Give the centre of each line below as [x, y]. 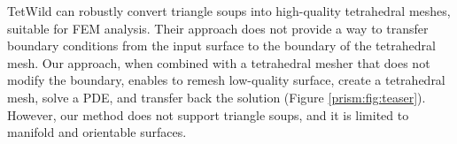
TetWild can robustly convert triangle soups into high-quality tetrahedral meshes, [229, 11]
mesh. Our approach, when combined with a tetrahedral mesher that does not [219, 62]
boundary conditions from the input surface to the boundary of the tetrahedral [221, 45]
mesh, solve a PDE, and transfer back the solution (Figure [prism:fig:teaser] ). [217, 97]
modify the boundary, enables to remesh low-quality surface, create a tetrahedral [226, 80]
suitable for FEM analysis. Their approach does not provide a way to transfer [218, 28]
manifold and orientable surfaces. [97, 132]
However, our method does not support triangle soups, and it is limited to [208, 114]
